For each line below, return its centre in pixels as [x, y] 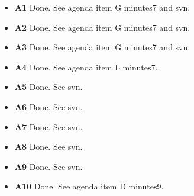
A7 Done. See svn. [48, 126]
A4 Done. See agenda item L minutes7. [86, 67]
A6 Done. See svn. [48, 106]
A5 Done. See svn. [48, 87]
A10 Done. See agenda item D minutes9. [89, 186]
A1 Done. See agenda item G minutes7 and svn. [102, 7]
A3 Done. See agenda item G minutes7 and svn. [102, 47]
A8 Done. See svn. [48, 147]
